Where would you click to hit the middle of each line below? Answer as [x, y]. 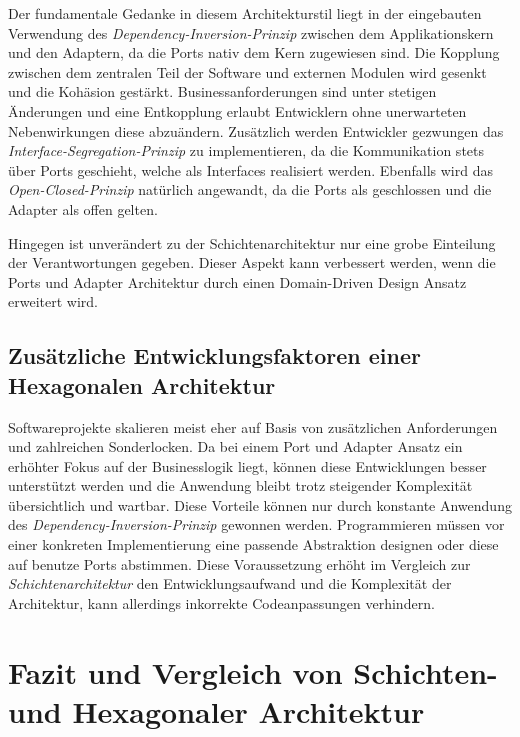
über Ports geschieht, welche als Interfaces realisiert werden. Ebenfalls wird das [250, 169]
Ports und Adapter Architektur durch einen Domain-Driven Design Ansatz [237, 281]
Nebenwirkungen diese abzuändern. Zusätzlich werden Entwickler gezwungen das [256, 130]
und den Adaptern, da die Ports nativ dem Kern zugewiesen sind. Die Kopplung [254, 52]
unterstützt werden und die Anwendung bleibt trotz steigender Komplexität [240, 485]
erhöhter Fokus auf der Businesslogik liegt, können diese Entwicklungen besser [247, 465]
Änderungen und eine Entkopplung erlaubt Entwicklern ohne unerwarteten [237, 110]
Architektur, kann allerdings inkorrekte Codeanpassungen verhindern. [221, 602]
